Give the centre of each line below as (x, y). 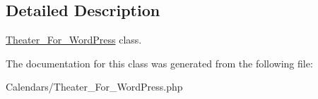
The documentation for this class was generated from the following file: (159, 63)
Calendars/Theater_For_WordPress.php (94, 87)
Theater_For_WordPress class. (74, 40)
